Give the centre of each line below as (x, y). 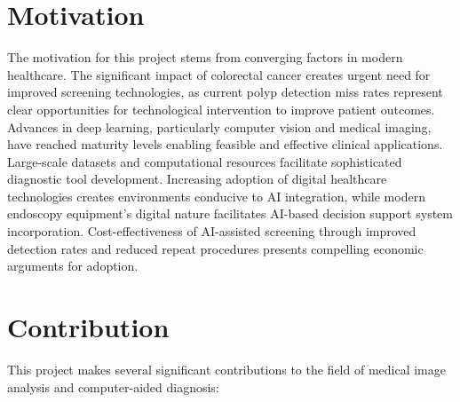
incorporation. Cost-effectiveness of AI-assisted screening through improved (212, 231)
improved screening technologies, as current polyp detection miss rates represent (225, 92)
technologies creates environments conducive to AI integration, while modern (216, 196)
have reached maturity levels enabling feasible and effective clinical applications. (225, 144)
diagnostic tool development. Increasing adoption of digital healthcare (197, 179)
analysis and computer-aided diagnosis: (113, 386)
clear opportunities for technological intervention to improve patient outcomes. (221, 109)
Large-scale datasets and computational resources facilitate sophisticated (205, 161)
